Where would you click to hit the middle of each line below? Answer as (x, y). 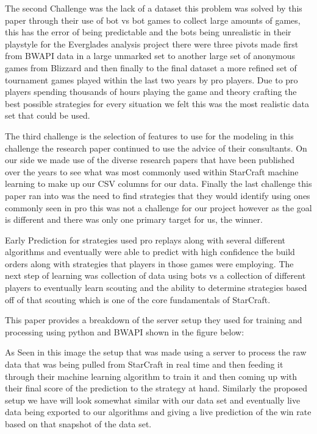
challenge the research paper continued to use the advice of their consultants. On (156, 148)
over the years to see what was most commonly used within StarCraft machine (152, 171)
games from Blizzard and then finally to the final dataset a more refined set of (151, 67)
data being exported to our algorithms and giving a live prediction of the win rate (158, 412)
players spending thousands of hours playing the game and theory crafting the (151, 92)
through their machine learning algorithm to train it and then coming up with (151, 376)
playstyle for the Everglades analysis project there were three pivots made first (152, 44)
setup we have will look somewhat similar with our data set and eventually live (153, 400)
